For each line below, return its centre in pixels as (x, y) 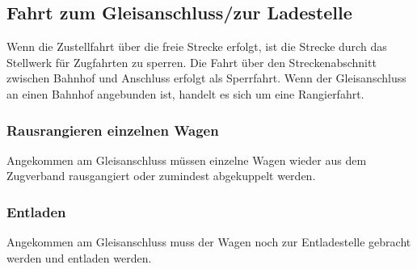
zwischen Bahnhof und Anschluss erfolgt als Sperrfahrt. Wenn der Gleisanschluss (206, 78)
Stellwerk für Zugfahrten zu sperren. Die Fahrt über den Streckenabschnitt (192, 62)
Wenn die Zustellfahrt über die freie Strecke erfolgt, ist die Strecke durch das (197, 46)
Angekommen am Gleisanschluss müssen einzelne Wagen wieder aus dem (187, 160)
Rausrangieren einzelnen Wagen (113, 130)
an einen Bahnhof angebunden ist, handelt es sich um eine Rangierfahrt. (185, 93)
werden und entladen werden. (79, 257)
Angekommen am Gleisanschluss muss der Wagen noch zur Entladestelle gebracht (209, 242)
